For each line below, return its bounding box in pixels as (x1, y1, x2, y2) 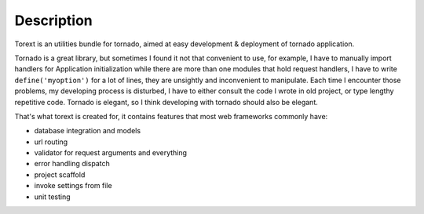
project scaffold (34, 169, 86, 180)
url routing (34, 137, 68, 147)
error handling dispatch (34, 159, 110, 169)
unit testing (34, 192, 71, 201)
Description (14, 12, 93, 29)
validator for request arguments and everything (34, 148, 188, 158)
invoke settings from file (34, 181, 113, 190)
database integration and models (34, 126, 141, 136)
